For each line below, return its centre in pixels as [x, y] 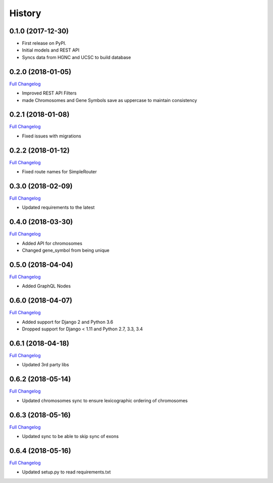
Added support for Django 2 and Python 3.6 [67, 322]
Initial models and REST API [51, 50]
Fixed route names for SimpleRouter [59, 172]
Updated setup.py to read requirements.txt [66, 472]
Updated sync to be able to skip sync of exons [70, 436]
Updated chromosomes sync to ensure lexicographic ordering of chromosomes [105, 400]
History [25, 13]
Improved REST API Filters [49, 93]
